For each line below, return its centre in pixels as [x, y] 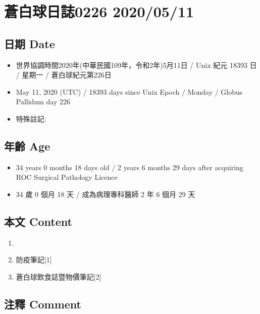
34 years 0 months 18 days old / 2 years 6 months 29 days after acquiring [129, 167]
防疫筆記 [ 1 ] [34, 260]
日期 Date [30, 43]
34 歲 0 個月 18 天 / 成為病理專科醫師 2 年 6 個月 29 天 [106, 194]
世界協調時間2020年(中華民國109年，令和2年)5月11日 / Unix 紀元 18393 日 [136, 65]
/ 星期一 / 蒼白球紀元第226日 [64, 75]
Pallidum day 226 [43, 102]
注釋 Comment [43, 304]
